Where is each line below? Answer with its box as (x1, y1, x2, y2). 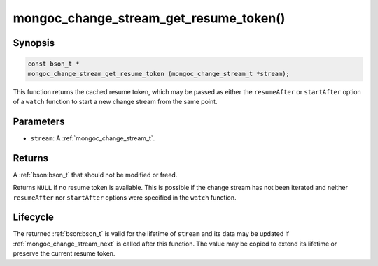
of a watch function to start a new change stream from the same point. (13, 97, 218, 105)
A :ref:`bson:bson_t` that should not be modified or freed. (13, 170, 178, 179)
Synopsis (13, 37, 55, 49)
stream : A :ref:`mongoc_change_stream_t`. (30, 133, 155, 142)
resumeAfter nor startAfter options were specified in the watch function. (13, 193, 237, 202)
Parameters (13, 115, 65, 127)
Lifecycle (13, 212, 54, 223)
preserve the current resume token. (13, 249, 115, 258)
